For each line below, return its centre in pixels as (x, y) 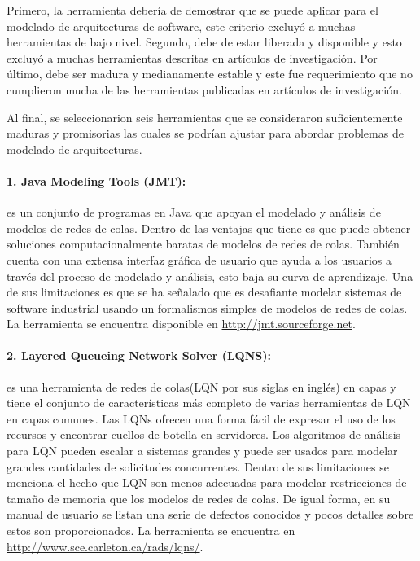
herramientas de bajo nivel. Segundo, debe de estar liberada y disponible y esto (204, 42)
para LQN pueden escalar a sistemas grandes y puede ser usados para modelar (202, 451)
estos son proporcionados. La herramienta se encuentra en (151, 530)
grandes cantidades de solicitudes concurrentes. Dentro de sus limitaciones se (198, 466)
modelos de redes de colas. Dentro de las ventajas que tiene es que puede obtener (209, 228)
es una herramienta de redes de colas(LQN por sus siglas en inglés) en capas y (201, 386)
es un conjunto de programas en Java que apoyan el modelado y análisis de (194, 212)
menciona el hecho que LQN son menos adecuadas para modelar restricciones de (207, 482)
